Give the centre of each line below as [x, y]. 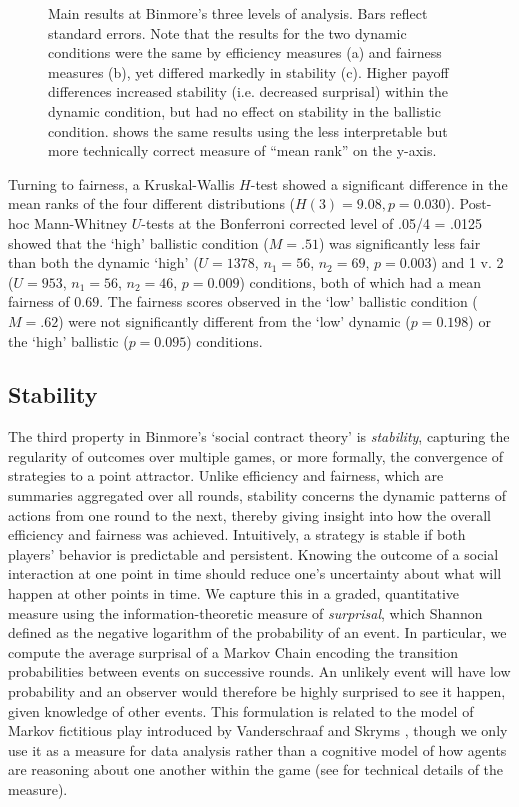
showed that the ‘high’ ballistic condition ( [138, 242]
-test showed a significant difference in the [379, 183]
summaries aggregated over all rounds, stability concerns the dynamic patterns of [257, 495]
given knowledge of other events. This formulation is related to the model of [241, 710]
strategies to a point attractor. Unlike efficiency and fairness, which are [226, 475]
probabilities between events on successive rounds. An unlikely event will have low [259, 671]
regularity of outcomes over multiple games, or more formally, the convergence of [256, 455]
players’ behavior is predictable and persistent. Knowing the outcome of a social [253, 553]
